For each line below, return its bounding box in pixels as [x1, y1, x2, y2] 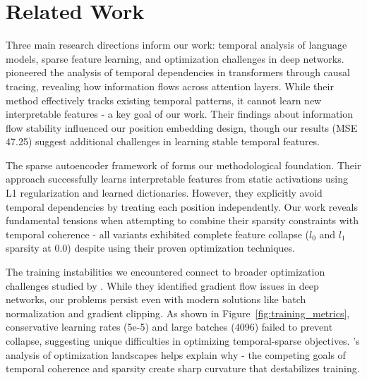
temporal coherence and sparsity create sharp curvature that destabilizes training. [6, 361, 360, 376]
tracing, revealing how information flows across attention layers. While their [6, 78, 334, 93]
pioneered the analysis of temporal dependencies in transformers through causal [6, 65, 350, 80]
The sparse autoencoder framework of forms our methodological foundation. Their [6, 157, 361, 172]
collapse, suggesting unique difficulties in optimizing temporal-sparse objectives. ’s [6, 333, 360, 348]
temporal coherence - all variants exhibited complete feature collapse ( [6, 226, 309, 241]
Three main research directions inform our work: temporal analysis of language [6, 37, 347, 52]
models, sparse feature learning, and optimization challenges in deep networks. [6, 51, 344, 66]
